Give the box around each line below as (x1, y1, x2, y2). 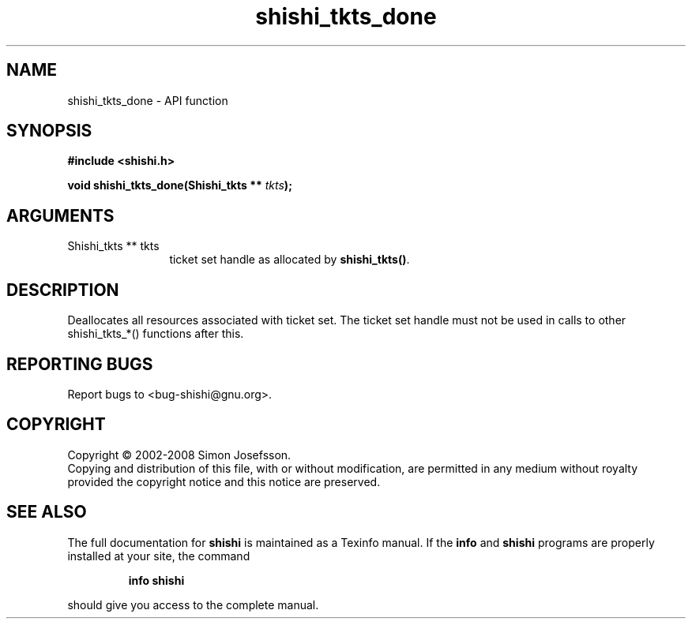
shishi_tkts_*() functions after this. (67, 327, 244, 341)
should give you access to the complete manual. (67, 597, 319, 612)
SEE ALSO (6, 502, 87, 522)
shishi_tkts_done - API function (67, 93, 228, 107)
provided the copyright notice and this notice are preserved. (67, 474, 381, 488)
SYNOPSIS (6, 121, 92, 141)
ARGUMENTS (6, 205, 115, 226)
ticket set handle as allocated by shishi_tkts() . (169, 253, 410, 267)
